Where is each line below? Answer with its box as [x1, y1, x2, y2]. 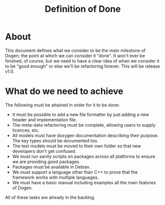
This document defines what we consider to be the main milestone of [5, 47, 146, 53]
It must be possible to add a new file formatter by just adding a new [12, 111, 149, 117]
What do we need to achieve [5, 86, 124, 97]
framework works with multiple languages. [12, 174, 99, 180]
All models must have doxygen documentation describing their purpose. [12, 132, 159, 138]
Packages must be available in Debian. [12, 164, 91, 170]
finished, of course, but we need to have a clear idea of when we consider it [5, 58, 160, 64]
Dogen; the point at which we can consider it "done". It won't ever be [5, 53, 145, 59]
